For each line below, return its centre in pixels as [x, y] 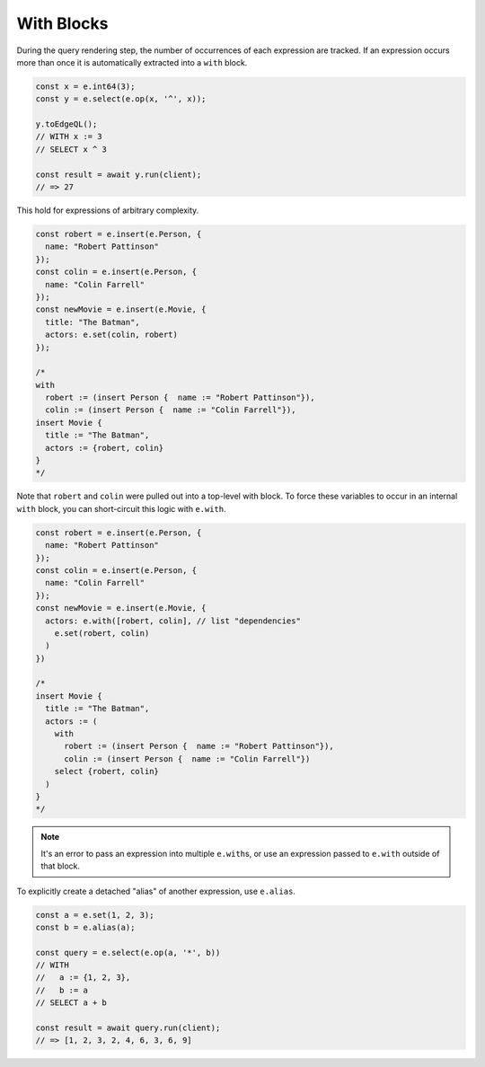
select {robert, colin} [106, 772]
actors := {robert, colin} [105, 448]
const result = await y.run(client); [119, 174]
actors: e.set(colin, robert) [112, 335]
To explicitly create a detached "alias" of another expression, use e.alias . [156, 891]
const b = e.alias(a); [85, 927]
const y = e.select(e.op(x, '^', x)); [121, 99]
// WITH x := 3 [69, 137]
